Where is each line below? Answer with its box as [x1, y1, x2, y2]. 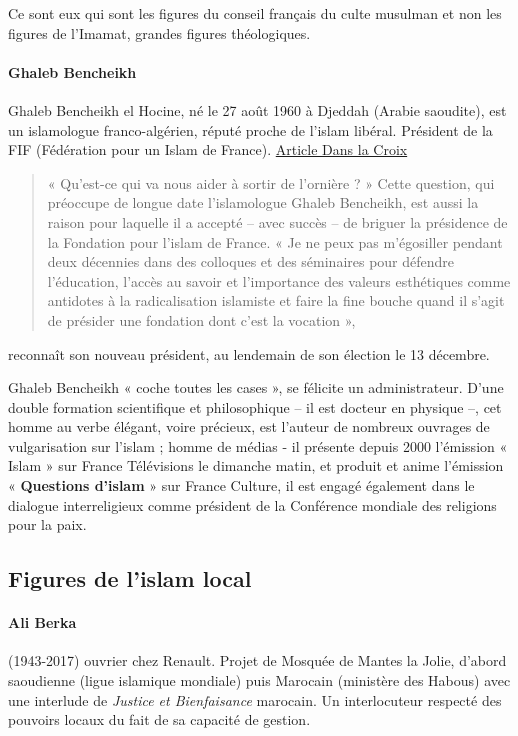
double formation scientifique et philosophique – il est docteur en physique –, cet [8, 396, 502, 417]
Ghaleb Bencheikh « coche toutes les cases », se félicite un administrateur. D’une [8, 377, 504, 398]
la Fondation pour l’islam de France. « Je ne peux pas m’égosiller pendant [47, 231, 503, 252]
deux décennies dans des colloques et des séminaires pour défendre [47, 251, 455, 272]
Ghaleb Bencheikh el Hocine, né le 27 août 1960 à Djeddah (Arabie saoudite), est [8, 99, 507, 120]
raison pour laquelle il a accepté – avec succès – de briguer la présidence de [47, 211, 508, 232]
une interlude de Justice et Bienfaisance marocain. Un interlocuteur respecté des [8, 689, 502, 710]
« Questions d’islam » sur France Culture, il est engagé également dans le [8, 475, 475, 496]
